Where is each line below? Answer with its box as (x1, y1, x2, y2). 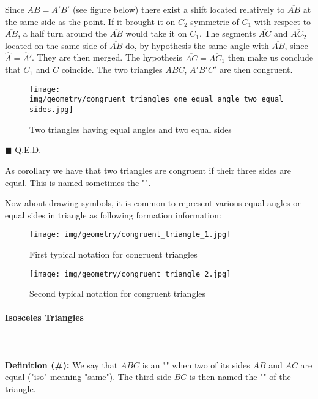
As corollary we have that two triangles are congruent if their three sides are (5, 163, 292, 176)
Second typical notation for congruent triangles (29, 287, 206, 300)
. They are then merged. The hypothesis (32, 51, 183, 64)
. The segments (199, 27, 256, 40)
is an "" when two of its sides (142, 358, 250, 371)
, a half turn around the (18, 27, 108, 40)
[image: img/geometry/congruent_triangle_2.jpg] (29, 269, 231, 278)
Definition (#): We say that (5, 358, 118, 371)
